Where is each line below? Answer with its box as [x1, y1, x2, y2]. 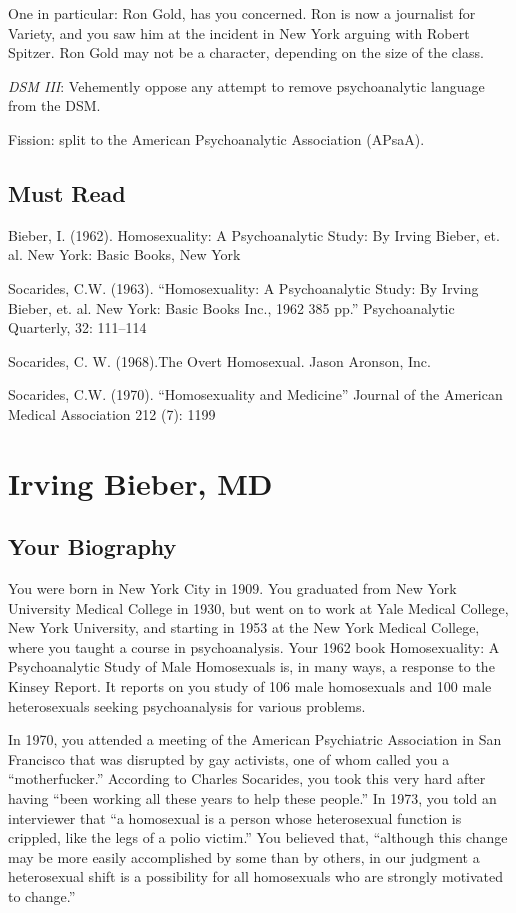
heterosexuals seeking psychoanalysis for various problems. [8, 695, 366, 716]
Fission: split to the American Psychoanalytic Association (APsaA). [8, 128, 425, 149]
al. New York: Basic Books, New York [8, 244, 241, 265]
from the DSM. [8, 95, 101, 116]
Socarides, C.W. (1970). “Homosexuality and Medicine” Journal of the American [8, 384, 503, 405]
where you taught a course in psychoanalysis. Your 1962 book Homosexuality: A [8, 636, 500, 657]
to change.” [8, 886, 76, 906]
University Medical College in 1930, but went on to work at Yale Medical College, [8, 597, 509, 618]
